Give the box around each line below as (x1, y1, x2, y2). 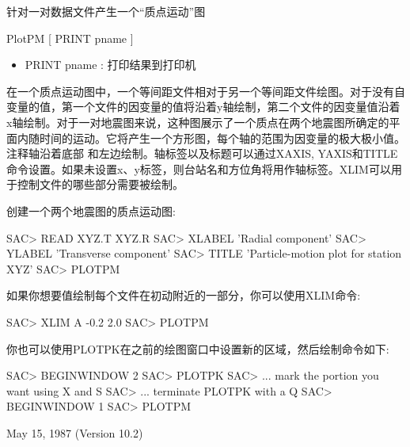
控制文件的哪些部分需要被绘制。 (17, 176, 184, 193)
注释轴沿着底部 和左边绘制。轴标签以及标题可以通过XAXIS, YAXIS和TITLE (6, 145, 398, 162)
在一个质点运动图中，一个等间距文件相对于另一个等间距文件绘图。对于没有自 (6, 82, 405, 99)
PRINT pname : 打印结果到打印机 (25, 56, 196, 73)
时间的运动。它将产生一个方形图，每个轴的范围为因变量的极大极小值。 (39, 129, 405, 146)
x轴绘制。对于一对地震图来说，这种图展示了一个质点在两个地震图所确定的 (6, 113, 389, 130)
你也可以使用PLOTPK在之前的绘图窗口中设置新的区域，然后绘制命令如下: (6, 340, 389, 357)
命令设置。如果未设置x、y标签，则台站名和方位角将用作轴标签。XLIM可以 (6, 160, 391, 177)
